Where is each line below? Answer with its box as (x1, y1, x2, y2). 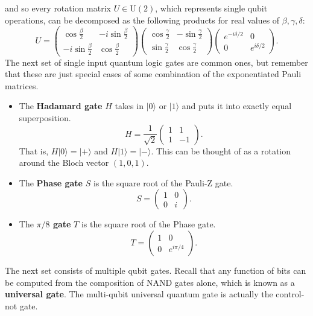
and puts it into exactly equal (182, 100, 292, 112)
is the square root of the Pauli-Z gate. (93, 176, 233, 189)
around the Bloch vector (19, 156, 109, 169)
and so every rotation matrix (5, 2, 111, 14)
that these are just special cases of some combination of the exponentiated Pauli (5, 68, 302, 80)
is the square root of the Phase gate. (81, 218, 216, 230)
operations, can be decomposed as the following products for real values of (5, 13, 280, 26)
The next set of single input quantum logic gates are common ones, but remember (5, 55, 308, 68)
